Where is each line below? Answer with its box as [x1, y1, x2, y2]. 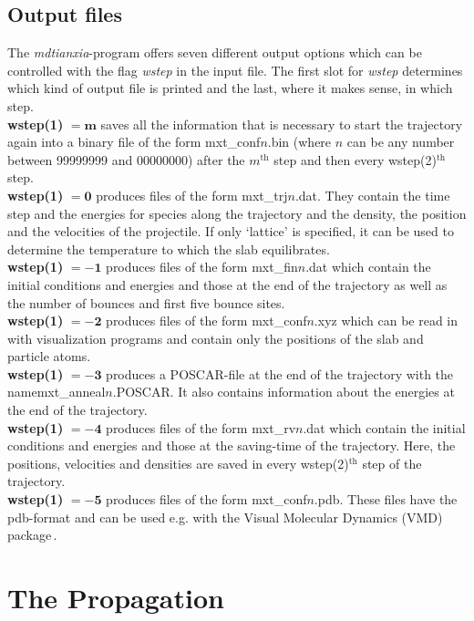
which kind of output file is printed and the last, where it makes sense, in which [7, 78, 453, 98]
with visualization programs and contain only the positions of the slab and [7, 328, 424, 347]
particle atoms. [7, 347, 91, 366]
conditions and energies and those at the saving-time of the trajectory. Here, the [7, 436, 456, 455]
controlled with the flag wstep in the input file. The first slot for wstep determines [7, 60, 463, 79]
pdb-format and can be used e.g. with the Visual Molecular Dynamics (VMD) [7, 507, 443, 526]
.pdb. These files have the [314, 490, 458, 509]
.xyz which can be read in [314, 311, 459, 330]
